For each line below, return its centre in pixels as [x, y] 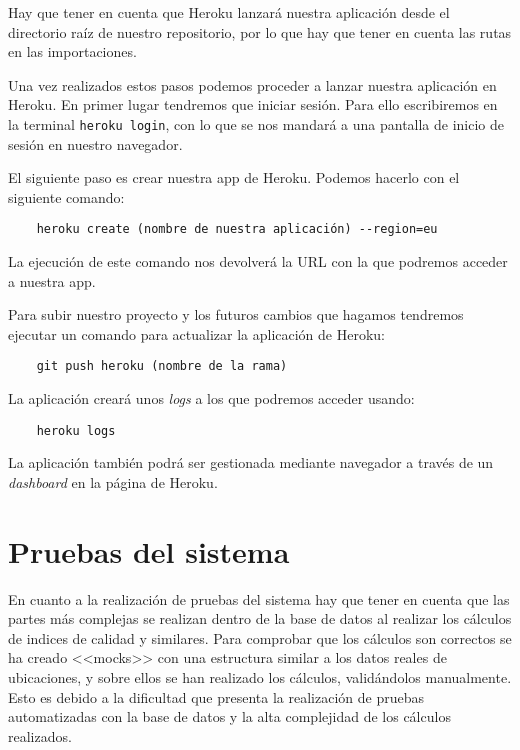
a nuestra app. [52, 280]
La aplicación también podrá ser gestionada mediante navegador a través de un [251, 462]
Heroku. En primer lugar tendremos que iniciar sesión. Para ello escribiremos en [253, 104]
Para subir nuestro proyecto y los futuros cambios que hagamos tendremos [236, 314]
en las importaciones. [72, 51]
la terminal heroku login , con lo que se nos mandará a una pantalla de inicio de [256, 123]
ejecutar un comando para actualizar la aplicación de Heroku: [197, 333]
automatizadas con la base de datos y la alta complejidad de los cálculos [229, 716]
